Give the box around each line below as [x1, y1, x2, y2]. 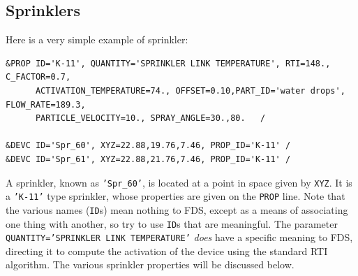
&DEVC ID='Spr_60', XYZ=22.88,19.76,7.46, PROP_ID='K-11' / [6, 140, 291, 151]
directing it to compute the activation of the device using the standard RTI [6, 243, 328, 258]
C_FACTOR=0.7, [6, 72, 71, 82]
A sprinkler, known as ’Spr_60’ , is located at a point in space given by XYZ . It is [6, 175, 352, 189]
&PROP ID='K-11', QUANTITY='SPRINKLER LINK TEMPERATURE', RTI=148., [6, 58, 331, 68]
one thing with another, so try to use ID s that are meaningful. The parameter [6, 216, 338, 231]
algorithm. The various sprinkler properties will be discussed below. [6, 257, 294, 272]
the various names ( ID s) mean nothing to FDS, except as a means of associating [6, 202, 348, 217]
